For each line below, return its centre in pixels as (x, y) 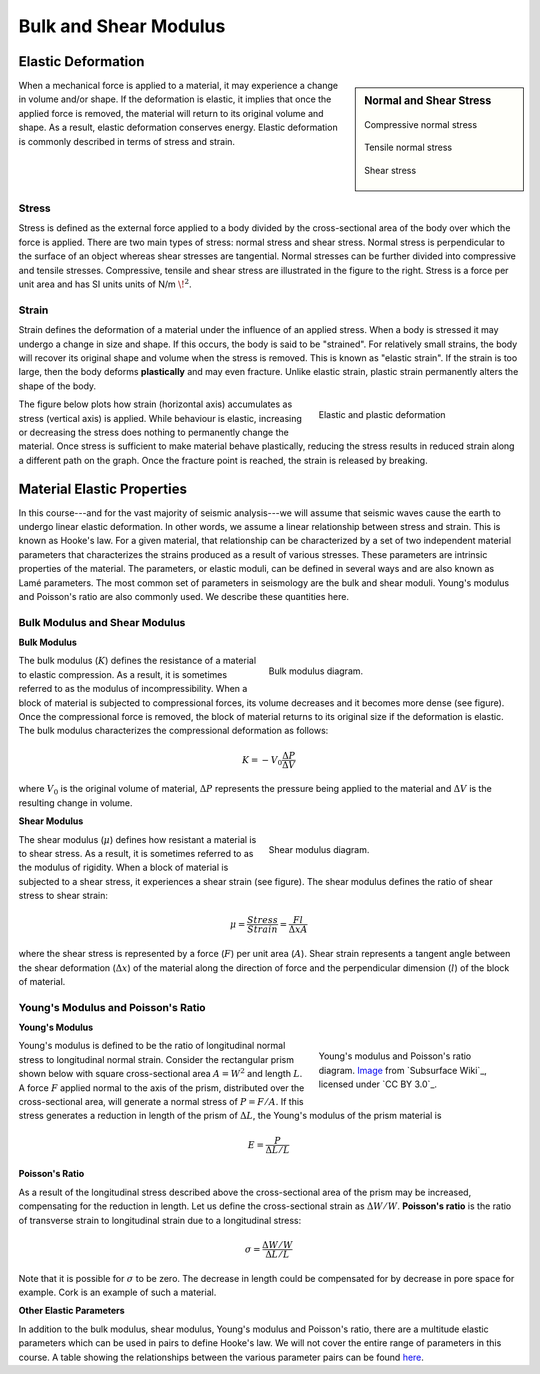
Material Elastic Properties (102, 488)
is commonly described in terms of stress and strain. (126, 141)
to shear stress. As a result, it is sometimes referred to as (136, 853)
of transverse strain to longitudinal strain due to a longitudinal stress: (160, 1220)
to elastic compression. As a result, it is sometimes (123, 674)
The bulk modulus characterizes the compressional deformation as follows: (173, 731)
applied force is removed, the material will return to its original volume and (171, 113)
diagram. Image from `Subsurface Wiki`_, (402, 1070)
